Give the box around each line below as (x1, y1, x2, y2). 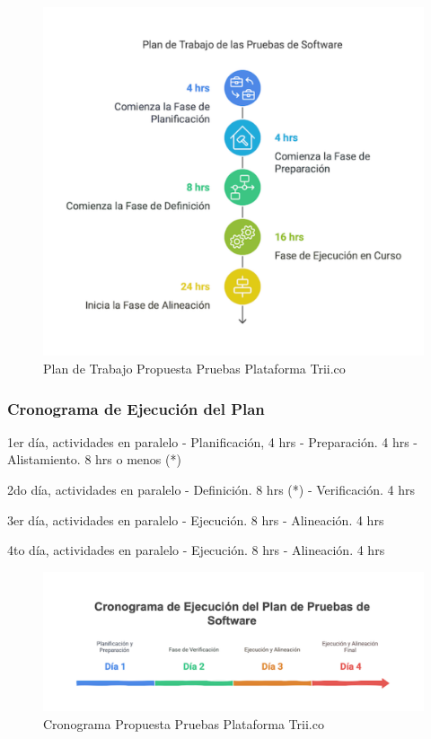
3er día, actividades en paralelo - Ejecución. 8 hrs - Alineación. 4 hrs (7, 510, 384, 529)
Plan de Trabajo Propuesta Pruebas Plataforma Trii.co (43, 358, 346, 377)
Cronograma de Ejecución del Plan (7, 397, 265, 419)
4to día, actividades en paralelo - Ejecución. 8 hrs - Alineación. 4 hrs (7, 541, 385, 559)
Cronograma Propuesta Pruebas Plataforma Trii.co (43, 714, 324, 733)
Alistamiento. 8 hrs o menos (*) (7, 450, 181, 469)
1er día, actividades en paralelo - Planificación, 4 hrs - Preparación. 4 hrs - (7, 432, 418, 451)
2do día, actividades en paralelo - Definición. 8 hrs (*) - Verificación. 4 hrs (7, 479, 416, 498)
